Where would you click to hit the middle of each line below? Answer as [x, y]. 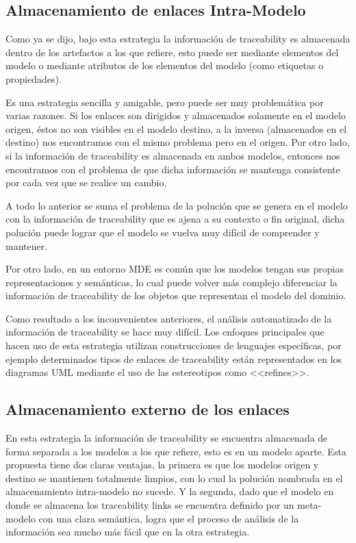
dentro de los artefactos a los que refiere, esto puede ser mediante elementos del [172, 52]
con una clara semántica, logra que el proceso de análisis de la [169, 518]
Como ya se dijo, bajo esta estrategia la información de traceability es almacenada [178, 39]
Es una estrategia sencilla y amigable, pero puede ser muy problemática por [165, 102]
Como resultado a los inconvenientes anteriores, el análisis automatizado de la [169, 318]
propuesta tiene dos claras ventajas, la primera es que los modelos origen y [162, 465]
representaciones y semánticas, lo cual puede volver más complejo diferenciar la [171, 282]
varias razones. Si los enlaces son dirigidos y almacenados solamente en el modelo [176, 115]
